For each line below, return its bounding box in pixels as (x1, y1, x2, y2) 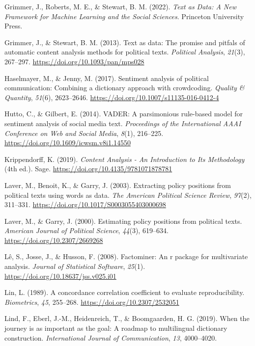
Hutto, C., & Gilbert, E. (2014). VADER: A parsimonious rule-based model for (4, 108, 243, 119)
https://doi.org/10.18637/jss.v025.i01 (4, 270, 116, 281)
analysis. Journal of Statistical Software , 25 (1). (4, 261, 145, 271)
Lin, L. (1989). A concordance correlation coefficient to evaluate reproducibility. (4, 287, 245, 297)
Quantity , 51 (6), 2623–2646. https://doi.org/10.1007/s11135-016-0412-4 (4, 92, 219, 102)
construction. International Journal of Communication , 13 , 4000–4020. (4, 332, 217, 343)
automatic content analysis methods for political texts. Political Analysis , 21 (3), (4, 47, 245, 57)
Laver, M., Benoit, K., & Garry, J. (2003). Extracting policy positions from (4, 180, 231, 190)
